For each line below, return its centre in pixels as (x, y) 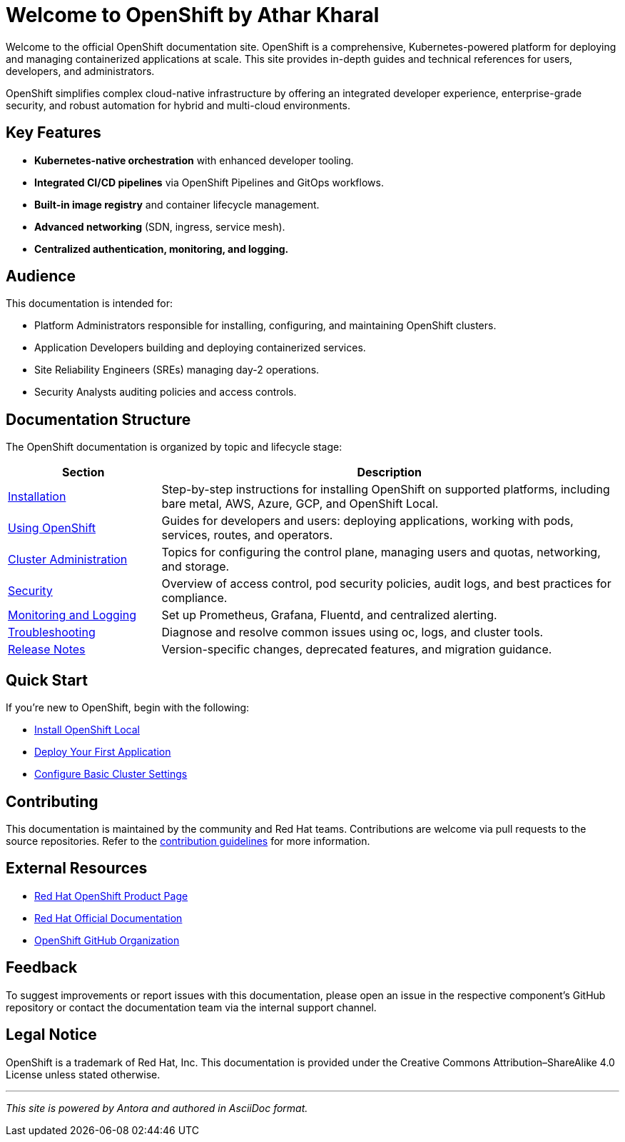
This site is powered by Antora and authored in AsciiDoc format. (157, 1108)
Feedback (42, 968)
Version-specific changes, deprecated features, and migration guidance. (357, 650)
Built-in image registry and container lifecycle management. (177, 204)
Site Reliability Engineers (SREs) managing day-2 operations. (177, 370)
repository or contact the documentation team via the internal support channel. (191, 1007)
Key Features (54, 133)
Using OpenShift (52, 528)
